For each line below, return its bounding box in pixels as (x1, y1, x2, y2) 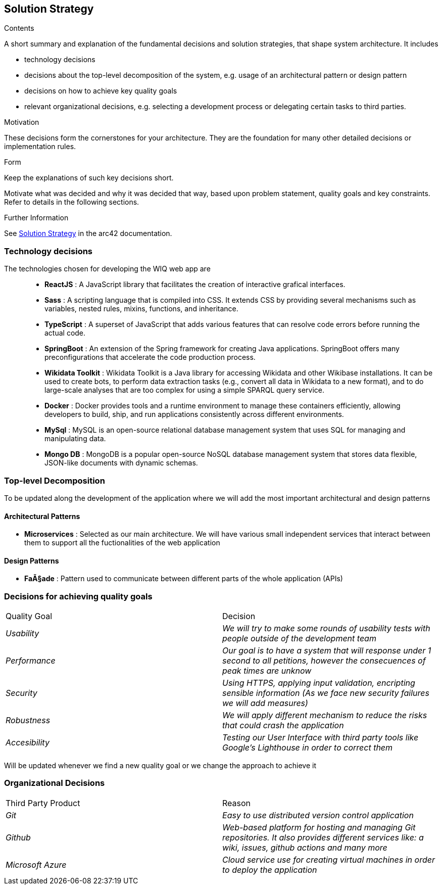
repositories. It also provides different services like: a (222, 832, 424, 843)
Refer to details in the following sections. (4, 198, 139, 207)
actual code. (44, 329, 86, 338)
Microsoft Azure (6, 859, 67, 870)
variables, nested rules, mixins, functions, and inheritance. (44, 304, 238, 313)
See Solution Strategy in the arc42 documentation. (4, 229, 172, 238)
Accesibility (6, 737, 50, 748)
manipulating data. (44, 434, 106, 443)
